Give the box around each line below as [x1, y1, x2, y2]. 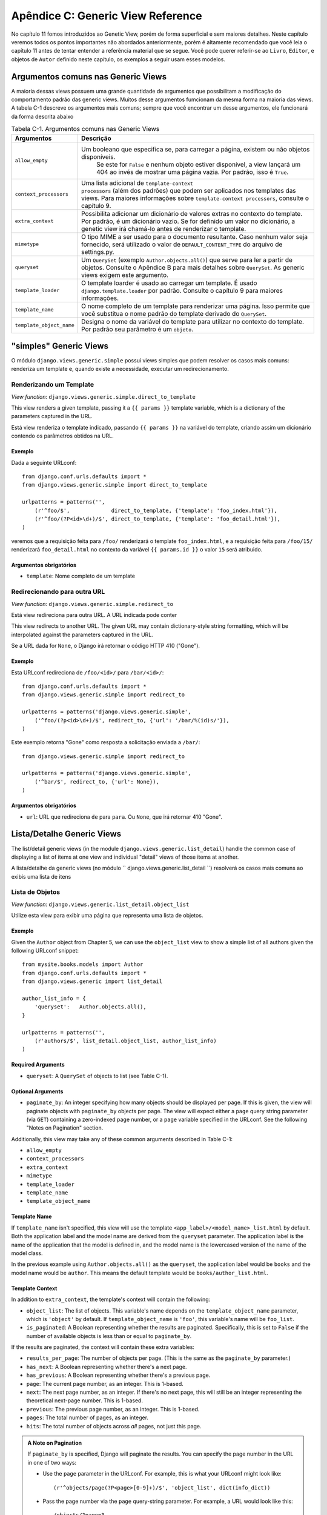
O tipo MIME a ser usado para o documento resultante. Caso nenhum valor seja [81, 232, 308, 241]
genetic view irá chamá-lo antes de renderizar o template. [81, 224, 246, 233]
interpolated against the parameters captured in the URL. [11, 631, 154, 638]
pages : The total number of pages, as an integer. [26, 1414, 148, 1421]
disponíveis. [81, 152, 116, 161]
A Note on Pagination [27, 1439, 82, 1447]
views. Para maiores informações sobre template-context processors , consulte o [81, 194, 309, 202]
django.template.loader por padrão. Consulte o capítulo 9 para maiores [81, 286, 283, 295]
